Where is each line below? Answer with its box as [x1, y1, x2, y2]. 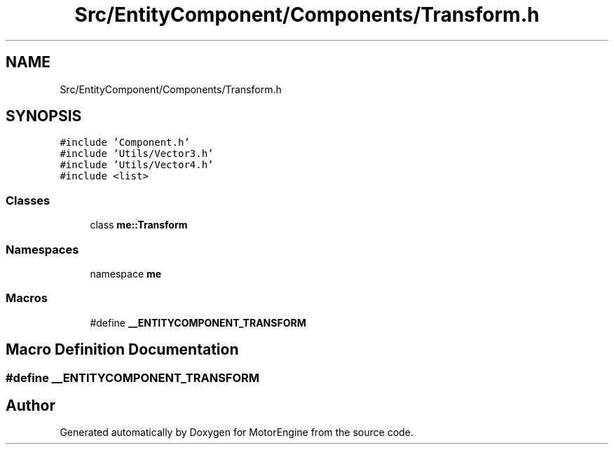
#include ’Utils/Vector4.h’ [60, 159, 214, 171]
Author [6, 396, 55, 414]
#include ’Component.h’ [60, 137, 190, 149]
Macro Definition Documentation [6, 341, 239, 359]
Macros [6, 291, 48, 306]
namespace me [90, 267, 162, 280]
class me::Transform [90, 219, 188, 231]
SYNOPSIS [6, 107, 82, 125]
